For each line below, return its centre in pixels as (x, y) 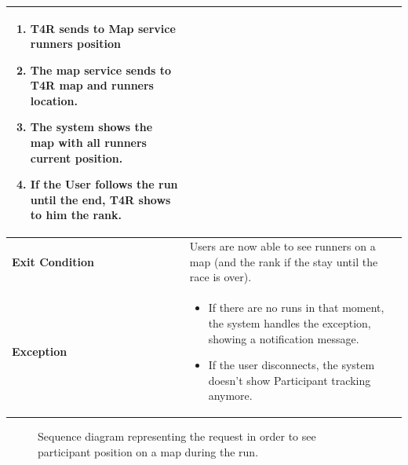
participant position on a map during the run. (148, 451)
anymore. (230, 395)
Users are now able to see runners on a (282, 246)
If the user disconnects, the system (291, 365)
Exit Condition (53, 261)
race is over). (220, 277)
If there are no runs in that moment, (296, 308)
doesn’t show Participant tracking (290, 380)
